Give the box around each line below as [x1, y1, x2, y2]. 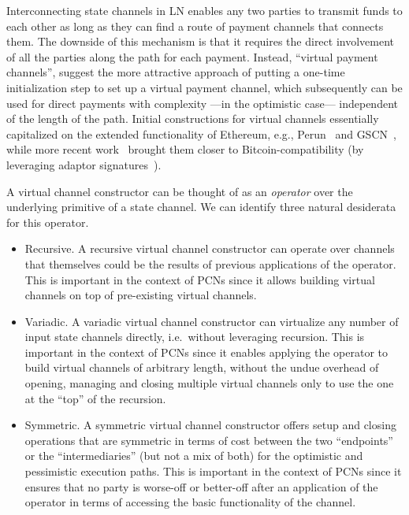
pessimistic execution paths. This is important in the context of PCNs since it [24, 463, 402, 480]
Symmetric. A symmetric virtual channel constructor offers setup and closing [24, 417, 396, 433]
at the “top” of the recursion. [24, 390, 166, 406]
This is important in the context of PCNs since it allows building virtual [24, 271, 375, 287]
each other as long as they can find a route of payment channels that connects [6, 17, 384, 34]
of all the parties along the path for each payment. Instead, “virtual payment [6, 48, 378, 65]
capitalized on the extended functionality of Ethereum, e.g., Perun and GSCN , [6, 125, 396, 142]
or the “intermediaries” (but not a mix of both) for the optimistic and [24, 447, 363, 464]
